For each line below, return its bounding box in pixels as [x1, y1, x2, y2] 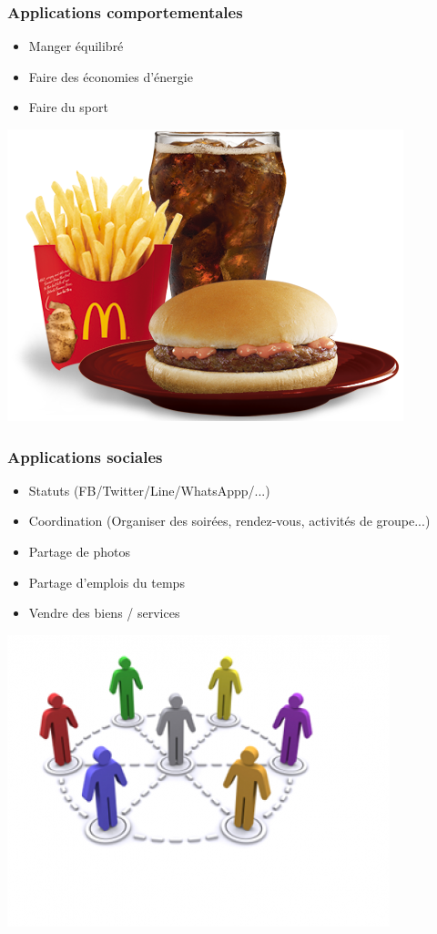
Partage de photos [28, 542, 130, 560]
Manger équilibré [28, 36, 124, 56]
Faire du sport [28, 98, 108, 117]
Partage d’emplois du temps [28, 572, 185, 591]
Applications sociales [7, 445, 163, 467]
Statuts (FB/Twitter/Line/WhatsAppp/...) [28, 480, 270, 499]
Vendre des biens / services [28, 603, 180, 622]
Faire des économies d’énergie [28, 67, 193, 86]
